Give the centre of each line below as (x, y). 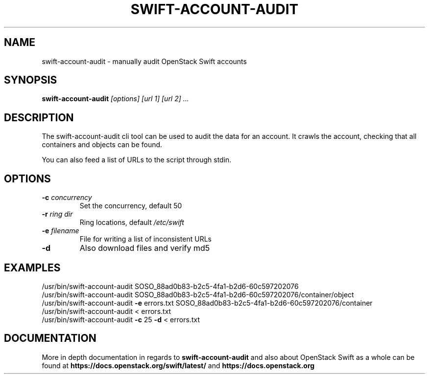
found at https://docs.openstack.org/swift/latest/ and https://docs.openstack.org (178, 365)
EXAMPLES (32, 267)
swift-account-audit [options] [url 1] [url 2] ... (115, 99)
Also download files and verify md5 (145, 248)
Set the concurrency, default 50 (131, 206)
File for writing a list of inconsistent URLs (145, 239)
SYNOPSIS (31, 80)
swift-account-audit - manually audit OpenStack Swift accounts (144, 61)
